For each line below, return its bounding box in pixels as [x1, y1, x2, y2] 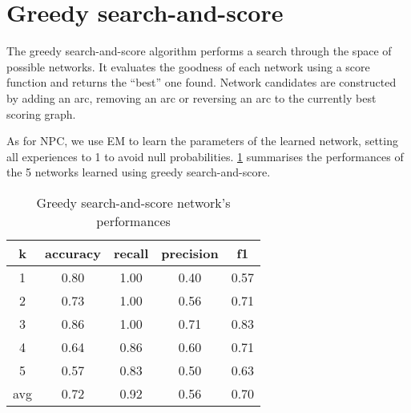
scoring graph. [6, 105, 76, 122]
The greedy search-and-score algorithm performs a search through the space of [6, 43, 392, 59]
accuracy [45, 243, 101, 262]
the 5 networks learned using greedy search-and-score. [6, 164, 271, 180]
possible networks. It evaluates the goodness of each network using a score [6, 58, 370, 75]
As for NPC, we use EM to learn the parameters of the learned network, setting [6, 132, 398, 149]
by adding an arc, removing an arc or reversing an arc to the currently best [6, 89, 377, 106]
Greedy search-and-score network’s [36, 192, 231, 212]
